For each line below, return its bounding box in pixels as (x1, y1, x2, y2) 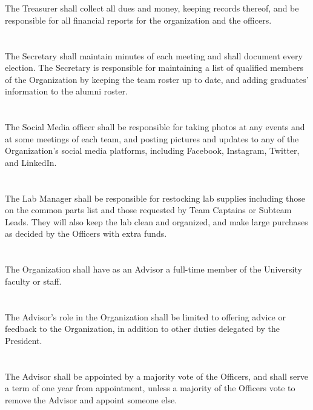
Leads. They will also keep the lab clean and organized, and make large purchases (5, 215, 308, 228)
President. (5, 334, 42, 346)
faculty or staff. (5, 274, 62, 287)
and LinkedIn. (5, 156, 57, 168)
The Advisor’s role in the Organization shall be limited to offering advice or (5, 310, 286, 323)
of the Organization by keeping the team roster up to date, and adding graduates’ (5, 73, 309, 85)
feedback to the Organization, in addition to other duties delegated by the (5, 322, 280, 335)
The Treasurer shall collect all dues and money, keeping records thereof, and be (5, 2, 299, 15)
